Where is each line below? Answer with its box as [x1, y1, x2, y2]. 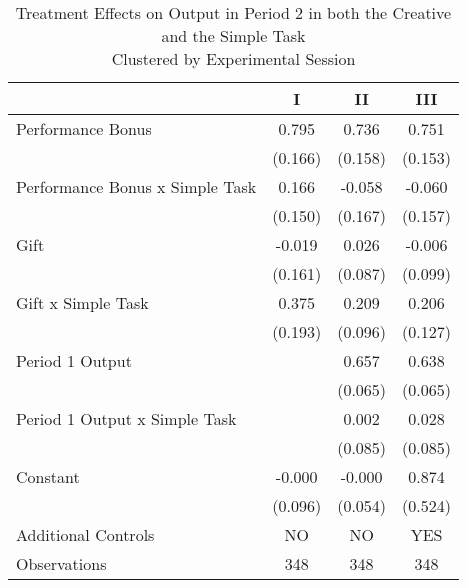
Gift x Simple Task [16, 291, 149, 314]
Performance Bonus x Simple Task [16, 175, 257, 198]
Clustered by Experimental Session [111, 47, 356, 70]
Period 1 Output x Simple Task [16, 407, 237, 430]
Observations [16, 552, 107, 575]
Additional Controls [16, 523, 155, 546]
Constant [16, 465, 80, 488]
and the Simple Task [161, 24, 306, 47]
